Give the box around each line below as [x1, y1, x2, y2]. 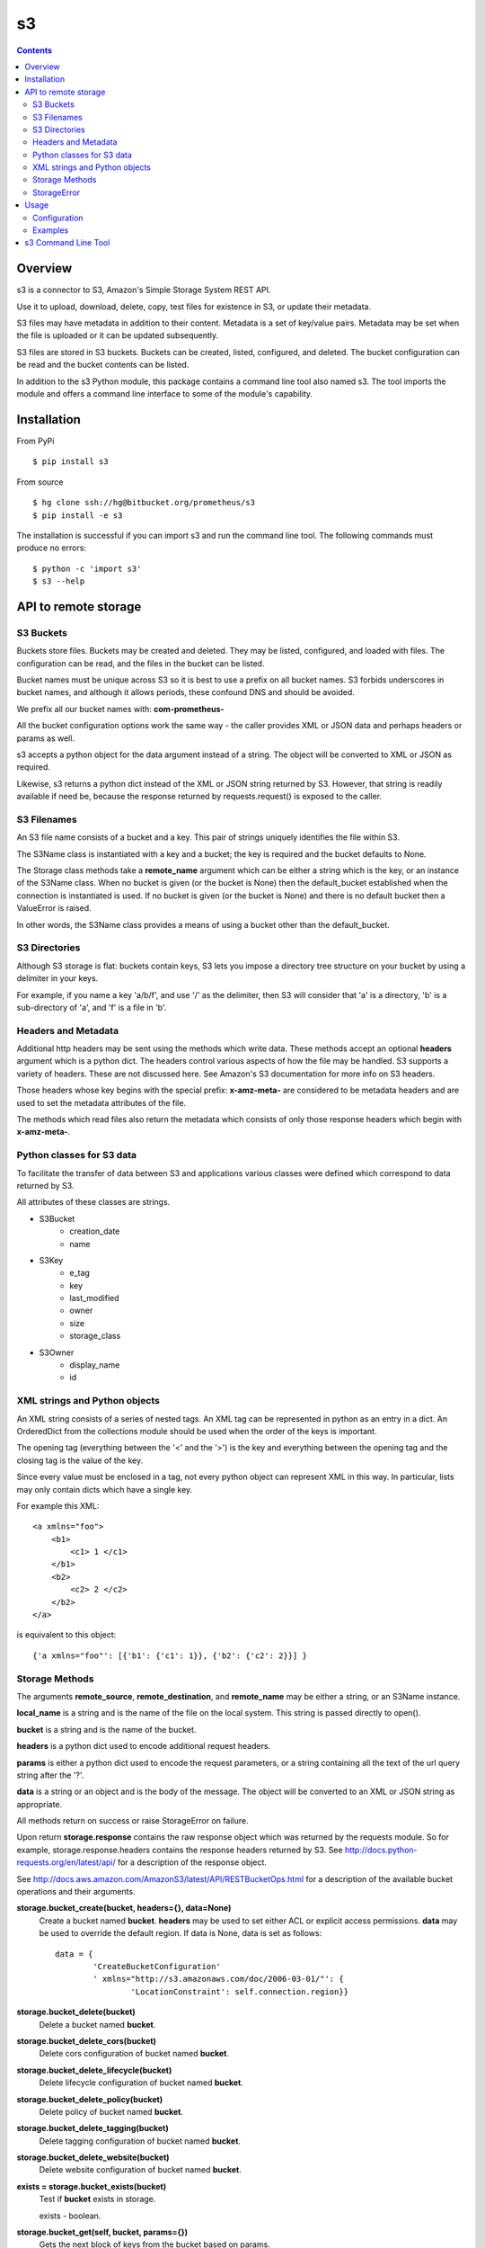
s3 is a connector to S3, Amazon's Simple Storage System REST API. [16, 284, 271, 296]
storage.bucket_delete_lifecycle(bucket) [16, 2065, 172, 2075]
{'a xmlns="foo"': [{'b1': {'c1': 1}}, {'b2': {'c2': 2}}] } [32, 1650, 307, 1661]
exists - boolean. [39, 2210, 101, 2221]
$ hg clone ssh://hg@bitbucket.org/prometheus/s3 [32, 497, 256, 508]
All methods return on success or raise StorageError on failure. [16, 1815, 249, 1826]
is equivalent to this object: [16, 1629, 117, 1640]
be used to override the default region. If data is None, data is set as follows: [39, 1928, 322, 1939]
